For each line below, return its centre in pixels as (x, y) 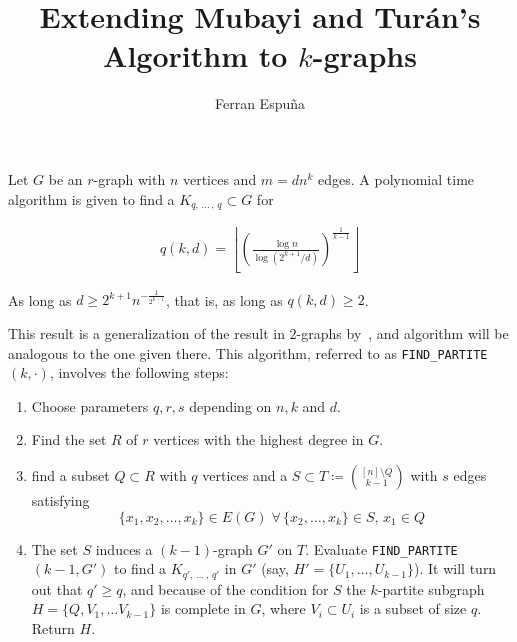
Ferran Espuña (260, 103)
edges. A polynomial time (396, 178)
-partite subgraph (431, 588)
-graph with (129, 178)
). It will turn (455, 568)
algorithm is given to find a (91, 198)
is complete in (203, 608)
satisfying (60, 500)
